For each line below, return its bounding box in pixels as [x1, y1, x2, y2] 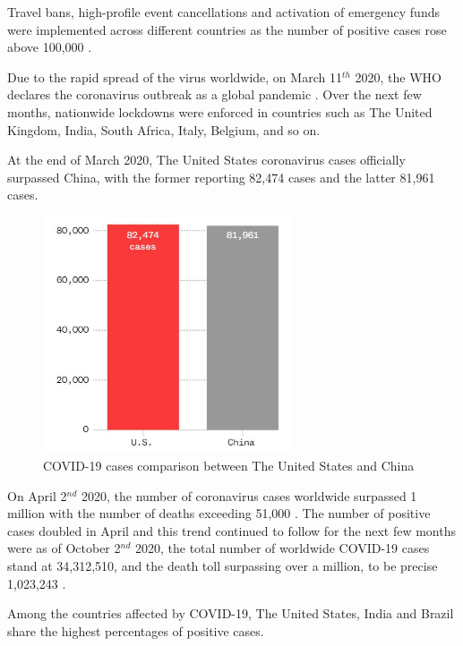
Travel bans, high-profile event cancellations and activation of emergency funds [7, 3, 440, 21]
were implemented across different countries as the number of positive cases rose [7, 20, 447, 38]
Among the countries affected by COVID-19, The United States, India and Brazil [7, 604, 454, 623]
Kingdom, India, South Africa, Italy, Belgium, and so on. [7, 120, 321, 139]
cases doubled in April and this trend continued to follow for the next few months [7, 521, 456, 540]
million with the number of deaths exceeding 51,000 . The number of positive [7, 504, 431, 523]
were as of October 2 [7, 539, 121, 557]
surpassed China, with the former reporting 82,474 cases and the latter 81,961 [7, 167, 435, 186]
